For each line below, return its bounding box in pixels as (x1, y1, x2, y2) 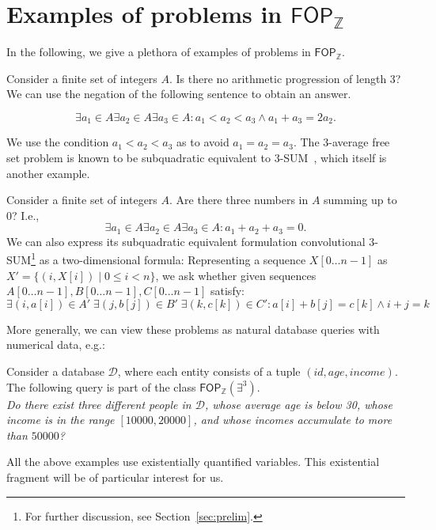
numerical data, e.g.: (6, 336, 105, 353)
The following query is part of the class (6, 378, 196, 395)
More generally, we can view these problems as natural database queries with (6, 320, 380, 337)
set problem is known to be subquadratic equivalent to (6, 149, 271, 165)
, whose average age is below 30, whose (204, 396, 393, 412)
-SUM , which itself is (279, 149, 387, 165)
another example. (6, 165, 90, 181)
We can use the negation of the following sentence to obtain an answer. (6, 85, 351, 102)
